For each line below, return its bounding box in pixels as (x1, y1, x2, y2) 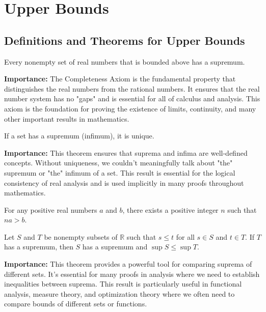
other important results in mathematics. (4, 113, 129, 124)
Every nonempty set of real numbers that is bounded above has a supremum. (4, 56, 245, 67)
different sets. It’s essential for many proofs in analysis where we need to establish (4, 268, 260, 279)
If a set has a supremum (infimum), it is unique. (4, 130, 154, 141)
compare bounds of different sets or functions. (4, 298, 147, 309)
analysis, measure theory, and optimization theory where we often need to (4, 288, 235, 299)
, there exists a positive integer (122, 204, 219, 215)
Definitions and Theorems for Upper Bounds (4, 32, 245, 48)
